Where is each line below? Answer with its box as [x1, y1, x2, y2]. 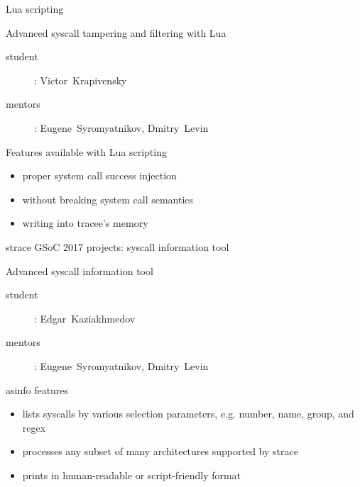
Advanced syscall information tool [6, 263, 153, 278]
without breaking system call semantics [22, 191, 194, 206]
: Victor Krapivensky [34, 72, 127, 87]
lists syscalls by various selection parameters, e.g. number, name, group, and [22, 406, 354, 421]
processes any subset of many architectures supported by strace [22, 444, 298, 459]
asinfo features [6, 382, 69, 397]
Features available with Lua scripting [6, 144, 167, 159]
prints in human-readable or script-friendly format [22, 467, 241, 482]
